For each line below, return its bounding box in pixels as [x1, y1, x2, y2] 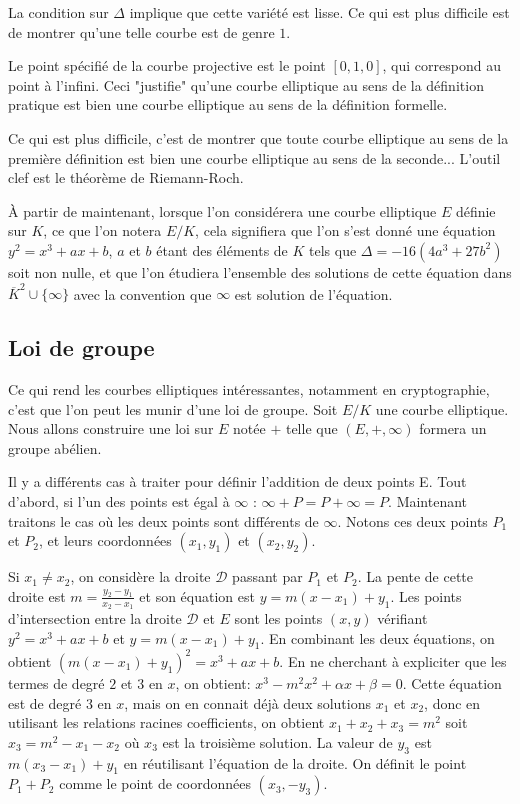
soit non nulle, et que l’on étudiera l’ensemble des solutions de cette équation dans [8, 261, 512, 282]
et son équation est [139, 585, 255, 606]
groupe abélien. [8, 437, 102, 458]
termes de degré [8, 672, 105, 693]
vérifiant [377, 608, 428, 629]
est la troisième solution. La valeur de [162, 731, 393, 752]
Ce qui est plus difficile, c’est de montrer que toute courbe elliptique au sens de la [8, 127, 509, 148]
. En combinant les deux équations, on [260, 627, 495, 648]
